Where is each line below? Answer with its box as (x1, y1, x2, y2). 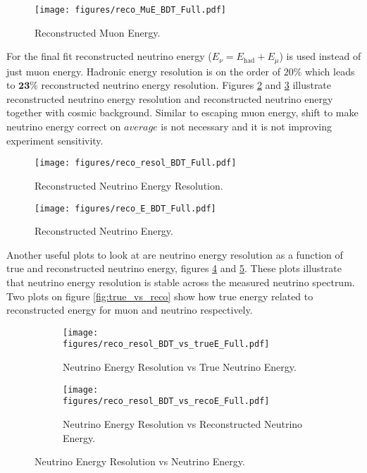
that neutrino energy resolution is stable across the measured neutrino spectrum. (6, 274, 355, 289)
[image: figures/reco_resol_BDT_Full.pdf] (35, 158, 237, 168)
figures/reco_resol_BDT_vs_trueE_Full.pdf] (63, 339, 270, 350)
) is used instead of (279, 49, 361, 63)
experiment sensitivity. (6, 133, 104, 147)
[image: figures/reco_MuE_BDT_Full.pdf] (35, 5, 227, 15)
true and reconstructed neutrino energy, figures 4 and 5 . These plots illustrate (6, 261, 342, 276)
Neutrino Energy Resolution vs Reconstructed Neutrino (63, 416, 303, 431)
